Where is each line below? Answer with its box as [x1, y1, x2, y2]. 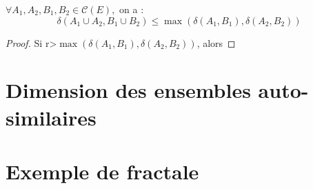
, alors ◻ [196, 35, 236, 50]
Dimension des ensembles [6, 76, 251, 104]
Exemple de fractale [6, 157, 199, 185]
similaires [6, 103, 97, 131]
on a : [119, 2, 144, 16]
